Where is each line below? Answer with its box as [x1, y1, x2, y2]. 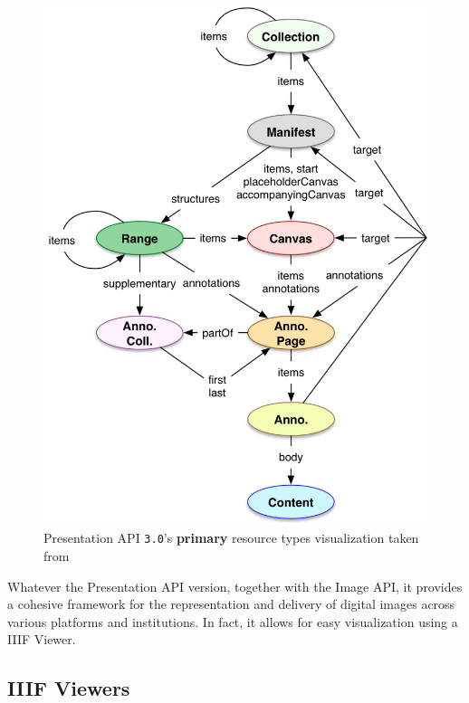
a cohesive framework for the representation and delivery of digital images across [7, 594, 455, 613]
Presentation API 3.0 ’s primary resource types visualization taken [43, 528, 419, 547]
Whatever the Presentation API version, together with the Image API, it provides [7, 576, 463, 595]
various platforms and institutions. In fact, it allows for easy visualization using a [7, 612, 458, 631]
